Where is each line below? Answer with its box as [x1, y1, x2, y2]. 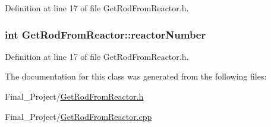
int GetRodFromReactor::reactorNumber [5, 27, 206, 42]
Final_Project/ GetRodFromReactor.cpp [5, 110, 152, 122]
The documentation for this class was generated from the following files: [5, 70, 267, 82]
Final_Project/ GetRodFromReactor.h [5, 90, 144, 102]
